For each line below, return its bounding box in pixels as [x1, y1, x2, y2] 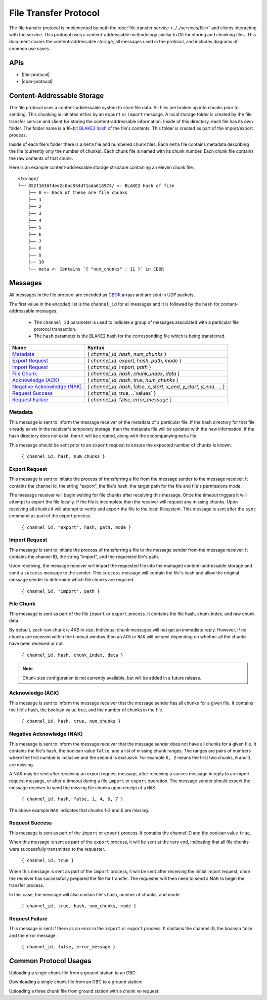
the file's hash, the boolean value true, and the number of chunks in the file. [9, 707, 164, 713]
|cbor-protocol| [21, 78, 53, 84]
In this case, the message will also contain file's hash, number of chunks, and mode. [9, 891, 181, 897]
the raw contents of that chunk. [9, 155, 74, 161]
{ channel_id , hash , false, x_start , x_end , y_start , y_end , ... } [87, 383, 225, 390]
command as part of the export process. [9, 513, 91, 519]
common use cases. [9, 45, 50, 52]
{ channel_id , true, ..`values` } [87, 389, 156, 396]
